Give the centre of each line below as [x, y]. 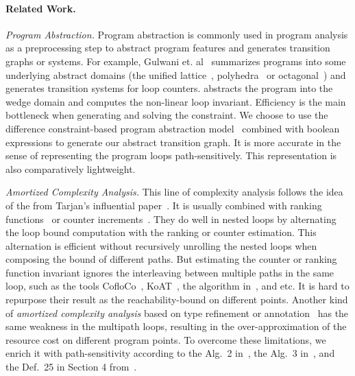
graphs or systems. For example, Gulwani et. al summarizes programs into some [176, 61]
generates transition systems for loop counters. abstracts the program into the [169, 88]
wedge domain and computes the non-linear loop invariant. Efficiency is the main [176, 101]
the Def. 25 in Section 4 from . [71, 367]
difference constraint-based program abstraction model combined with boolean [173, 128]
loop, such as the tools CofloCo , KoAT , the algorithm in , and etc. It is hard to [177, 286]
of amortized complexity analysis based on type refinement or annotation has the [177, 313]
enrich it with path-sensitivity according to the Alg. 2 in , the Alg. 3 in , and [170, 353]
